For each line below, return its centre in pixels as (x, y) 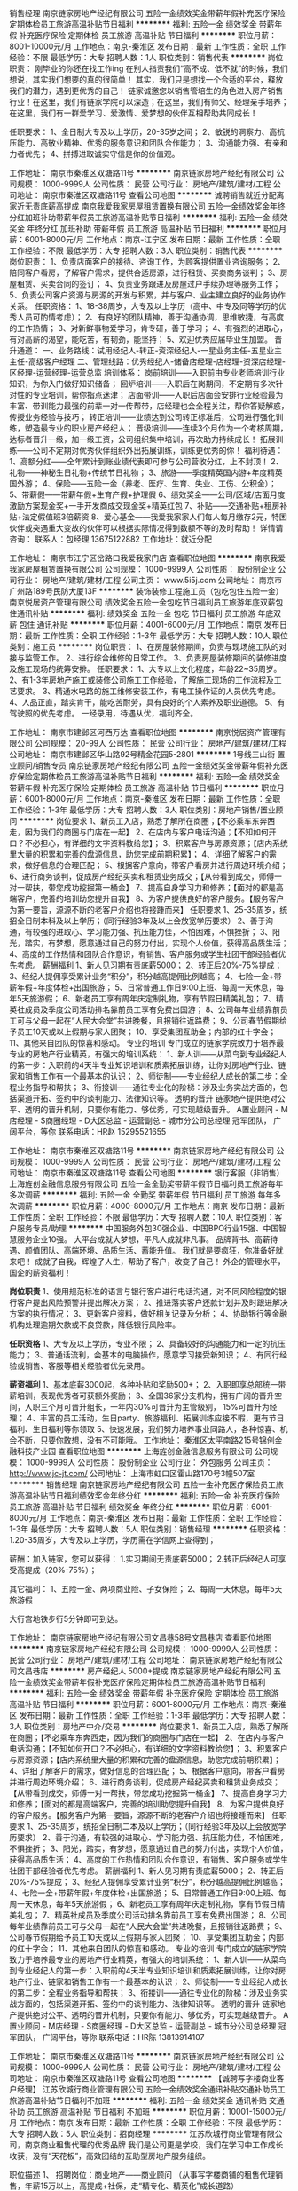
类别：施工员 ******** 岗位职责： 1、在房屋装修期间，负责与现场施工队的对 (148, 647)
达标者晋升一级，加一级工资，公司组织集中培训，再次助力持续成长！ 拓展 (142, 439)
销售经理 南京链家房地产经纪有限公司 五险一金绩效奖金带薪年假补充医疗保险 (147, 13)
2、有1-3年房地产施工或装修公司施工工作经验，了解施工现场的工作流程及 (142, 680)
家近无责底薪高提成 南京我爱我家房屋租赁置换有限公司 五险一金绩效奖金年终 (147, 206)
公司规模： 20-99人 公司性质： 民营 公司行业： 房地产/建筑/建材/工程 (160, 743)
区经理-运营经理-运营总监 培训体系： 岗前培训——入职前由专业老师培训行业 (147, 372)
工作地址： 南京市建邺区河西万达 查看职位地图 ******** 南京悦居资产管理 (144, 732)
